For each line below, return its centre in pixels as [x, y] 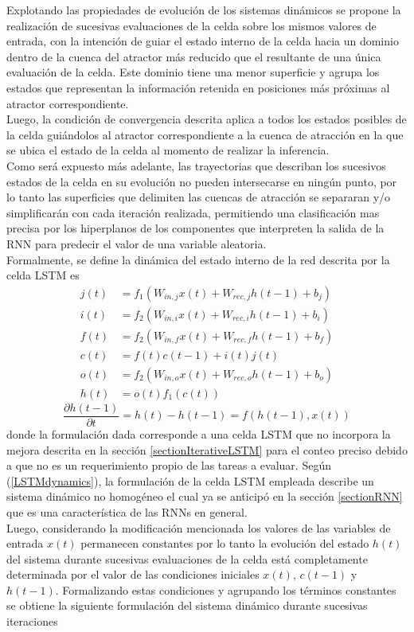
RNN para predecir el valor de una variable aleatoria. [137, 243]
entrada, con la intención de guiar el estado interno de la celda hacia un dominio [203, 41]
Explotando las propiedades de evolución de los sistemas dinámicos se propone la [204, 10]
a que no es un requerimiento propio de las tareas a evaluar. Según [169, 465]
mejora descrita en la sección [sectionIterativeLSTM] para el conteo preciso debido [207, 449]
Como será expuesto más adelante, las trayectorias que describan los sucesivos [196, 165]
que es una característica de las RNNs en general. [127, 511]
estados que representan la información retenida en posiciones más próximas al [198, 87]
